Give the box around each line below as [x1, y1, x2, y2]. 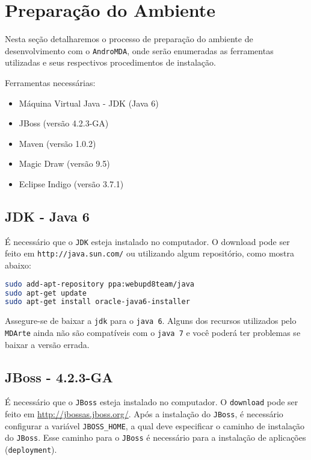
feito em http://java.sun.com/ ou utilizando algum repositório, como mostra [5, 247, 295, 260]
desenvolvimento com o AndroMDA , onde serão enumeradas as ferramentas [5, 44, 274, 57]
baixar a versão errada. [5, 338, 90, 350]
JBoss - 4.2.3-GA [5, 367, 113, 386]
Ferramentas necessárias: [5, 76, 96, 89]
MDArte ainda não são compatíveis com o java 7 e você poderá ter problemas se [5, 326, 301, 338]
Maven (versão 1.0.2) [19, 137, 96, 149]
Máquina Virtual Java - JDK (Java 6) [19, 96, 159, 109]
